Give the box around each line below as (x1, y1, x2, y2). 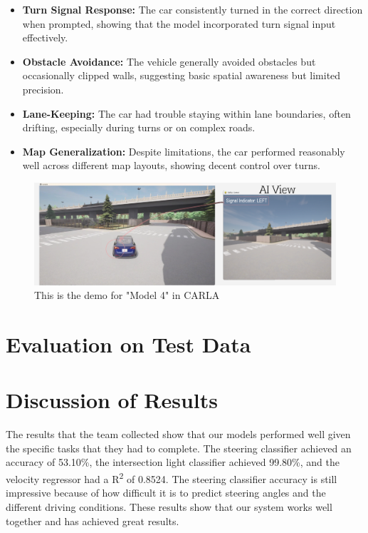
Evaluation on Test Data (6, 329, 251, 358)
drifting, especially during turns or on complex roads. (22, 120, 256, 135)
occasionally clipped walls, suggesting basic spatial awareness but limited (22, 68, 341, 83)
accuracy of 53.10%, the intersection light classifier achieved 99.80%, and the (6, 455, 340, 469)
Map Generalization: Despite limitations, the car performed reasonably (22, 143, 345, 158)
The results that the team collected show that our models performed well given (6, 427, 351, 442)
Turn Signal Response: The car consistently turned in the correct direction (22, 2, 363, 16)
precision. (22, 81, 64, 96)
